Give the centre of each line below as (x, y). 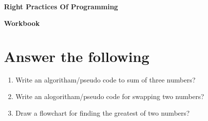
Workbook (22, 23)
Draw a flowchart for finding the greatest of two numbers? (103, 112)
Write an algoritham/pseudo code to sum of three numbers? (105, 80)
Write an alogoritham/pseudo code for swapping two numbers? (110, 96)
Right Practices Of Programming (61, 6)
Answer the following (77, 56)
